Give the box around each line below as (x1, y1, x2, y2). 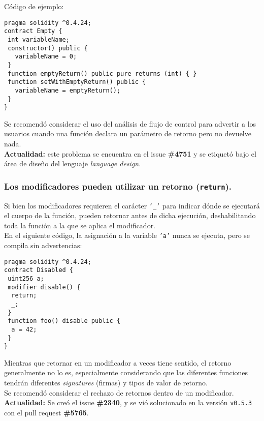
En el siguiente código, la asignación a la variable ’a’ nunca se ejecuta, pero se (4, 230, 250, 240)
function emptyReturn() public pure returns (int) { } (8, 70, 197, 77)
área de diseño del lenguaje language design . (4, 158, 141, 169)
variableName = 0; (15, 53, 77, 61)
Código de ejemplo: (4, 1, 64, 11)
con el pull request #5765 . (4, 407, 89, 417)
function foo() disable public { (8, 317, 121, 325)
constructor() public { (8, 44, 88, 52)
